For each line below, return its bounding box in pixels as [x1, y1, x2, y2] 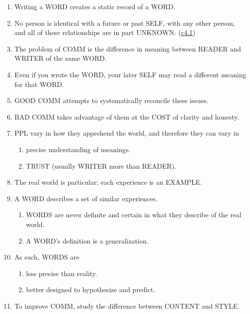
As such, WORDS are [14, 252, 79, 262]
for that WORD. [14, 79, 64, 89]
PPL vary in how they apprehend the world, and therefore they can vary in [14, 128, 239, 138]
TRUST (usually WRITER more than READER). [26, 160, 177, 171]
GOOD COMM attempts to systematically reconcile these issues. [14, 95, 209, 105]
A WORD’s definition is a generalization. [26, 235, 149, 245]
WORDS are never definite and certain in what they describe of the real [26, 209, 242, 220]
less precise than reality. [26, 268, 97, 278]
